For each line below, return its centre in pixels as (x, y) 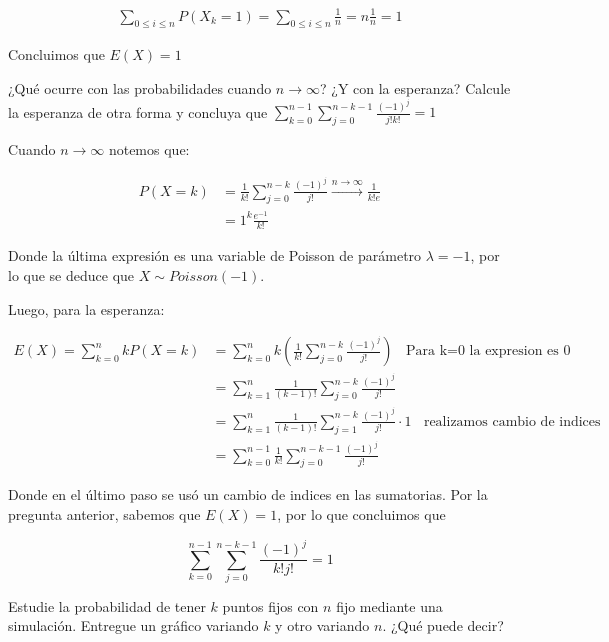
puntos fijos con (270, 605)
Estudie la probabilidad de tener (107, 605)
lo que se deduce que (71, 275)
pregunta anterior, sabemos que (104, 513)
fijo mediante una (389, 605)
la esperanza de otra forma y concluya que (138, 111)
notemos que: (149, 149)
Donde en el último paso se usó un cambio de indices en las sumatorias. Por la (248, 494)
